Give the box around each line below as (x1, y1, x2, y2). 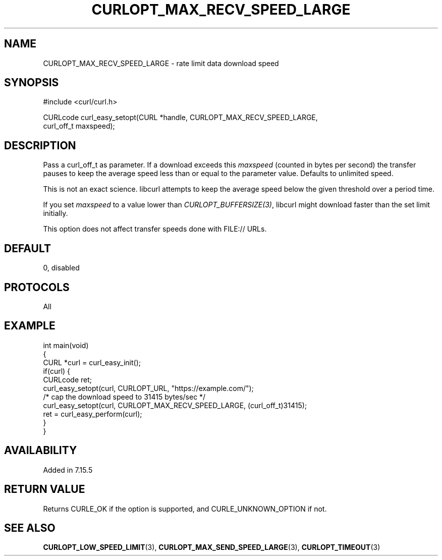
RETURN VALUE (4, 483, 85, 496)
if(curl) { (43, 366, 71, 375)
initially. (43, 209, 68, 218)
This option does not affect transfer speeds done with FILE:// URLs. (43, 225, 267, 234)
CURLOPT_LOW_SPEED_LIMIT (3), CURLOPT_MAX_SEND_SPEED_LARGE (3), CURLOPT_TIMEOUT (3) (43, 543, 380, 552)
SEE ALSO (4, 521, 56, 534)
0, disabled (43, 263, 80, 272)
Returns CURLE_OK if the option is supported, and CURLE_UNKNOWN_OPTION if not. (43, 504, 327, 513)
